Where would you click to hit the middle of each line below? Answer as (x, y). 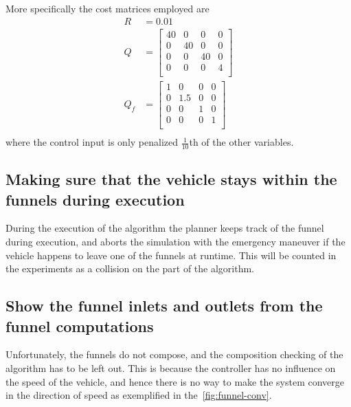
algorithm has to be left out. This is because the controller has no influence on (171, 368)
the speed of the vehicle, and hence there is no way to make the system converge (175, 381)
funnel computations (80, 326)
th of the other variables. (241, 142)
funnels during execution (95, 199)
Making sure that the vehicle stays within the (171, 179)
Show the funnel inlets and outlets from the (164, 306)
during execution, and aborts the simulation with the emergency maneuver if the (175, 242)
